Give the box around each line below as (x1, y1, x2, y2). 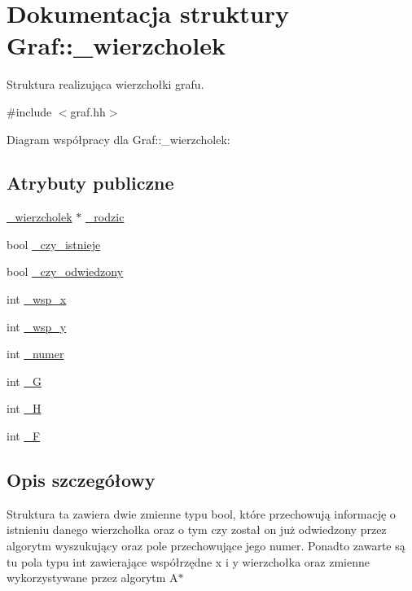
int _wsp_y (7, 317, 67, 335)
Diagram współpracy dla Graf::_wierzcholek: (7, 130, 230, 147)
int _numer (7, 345, 64, 362)
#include (7, 103, 52, 120)
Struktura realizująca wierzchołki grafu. (7, 76, 204, 93)
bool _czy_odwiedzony (7, 263, 124, 280)
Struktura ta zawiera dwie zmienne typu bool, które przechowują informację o (7, 505, 396, 522)
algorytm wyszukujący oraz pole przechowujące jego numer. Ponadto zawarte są (7, 537, 405, 554)
